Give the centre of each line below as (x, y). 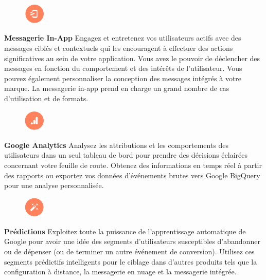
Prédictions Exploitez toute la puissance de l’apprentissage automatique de (125, 231)
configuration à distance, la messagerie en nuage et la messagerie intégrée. (120, 272)
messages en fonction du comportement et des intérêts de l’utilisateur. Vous (123, 68)
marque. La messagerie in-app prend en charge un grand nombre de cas (117, 88)
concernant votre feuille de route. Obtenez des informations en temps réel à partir (133, 165)
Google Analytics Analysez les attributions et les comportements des (117, 145)
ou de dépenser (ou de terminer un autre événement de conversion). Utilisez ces (129, 251)
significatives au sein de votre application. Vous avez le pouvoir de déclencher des (132, 58)
